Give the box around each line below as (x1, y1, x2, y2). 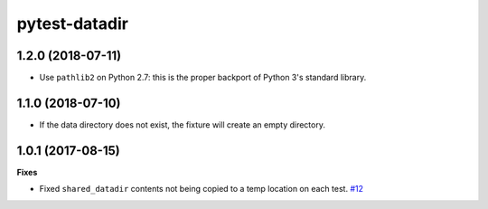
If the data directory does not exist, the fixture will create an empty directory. (39, 119, 325, 130)
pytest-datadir (16, 14, 128, 33)
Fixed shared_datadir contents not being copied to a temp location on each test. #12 (39, 184, 363, 195)
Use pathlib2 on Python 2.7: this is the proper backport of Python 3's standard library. (39, 72, 367, 83)
